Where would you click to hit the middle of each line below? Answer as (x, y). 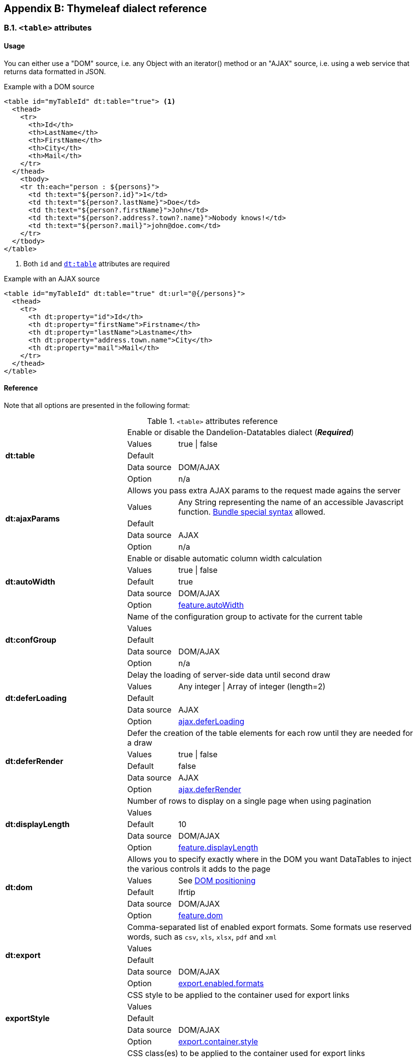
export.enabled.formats (221, 983)
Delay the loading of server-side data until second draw (229, 675)
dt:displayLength (38, 824)
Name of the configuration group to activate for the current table (245, 616)
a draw (140, 742)
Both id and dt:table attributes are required (97, 263)
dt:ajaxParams (33, 518)
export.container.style (218, 1041)
